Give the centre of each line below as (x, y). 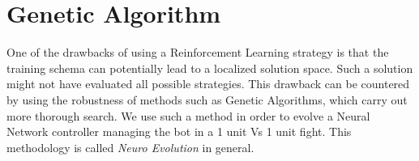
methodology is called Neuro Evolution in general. (130, 147)
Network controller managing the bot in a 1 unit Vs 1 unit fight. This (179, 131)
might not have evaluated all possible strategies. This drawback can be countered (208, 84)
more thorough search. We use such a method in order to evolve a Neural (188, 115)
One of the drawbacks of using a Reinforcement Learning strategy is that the (198, 52)
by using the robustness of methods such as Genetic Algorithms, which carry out (207, 99)
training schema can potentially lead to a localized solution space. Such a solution (210, 68)
